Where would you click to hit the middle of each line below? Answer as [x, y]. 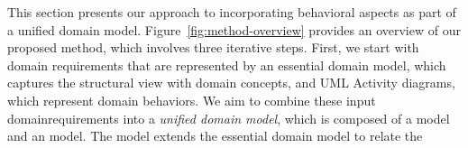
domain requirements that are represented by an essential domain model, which [227, 65]
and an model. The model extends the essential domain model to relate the [215, 136]
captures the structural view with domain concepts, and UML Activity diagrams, [231, 83]
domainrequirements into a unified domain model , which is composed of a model [229, 118]
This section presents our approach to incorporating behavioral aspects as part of [232, 12]
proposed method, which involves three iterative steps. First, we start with [213, 47]
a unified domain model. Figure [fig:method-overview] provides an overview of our [234, 29]
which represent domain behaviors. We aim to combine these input [192, 100]
